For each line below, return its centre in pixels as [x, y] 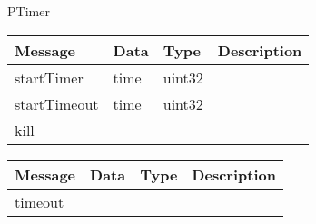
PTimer [29, 11]
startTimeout [57, 103]
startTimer [49, 77]
